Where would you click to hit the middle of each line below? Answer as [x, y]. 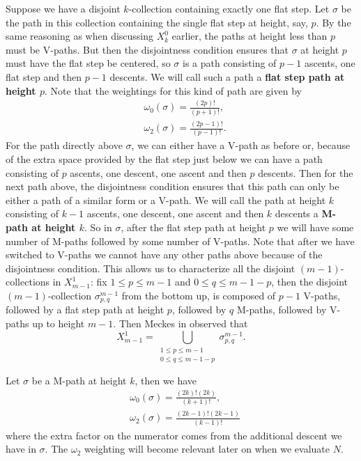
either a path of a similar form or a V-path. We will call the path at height [166, 200]
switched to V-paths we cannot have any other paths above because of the [164, 255]
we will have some [315, 227]
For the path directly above [64, 145]
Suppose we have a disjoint [63, 8]
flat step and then [44, 76]
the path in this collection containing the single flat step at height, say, [157, 22]
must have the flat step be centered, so [88, 63]
